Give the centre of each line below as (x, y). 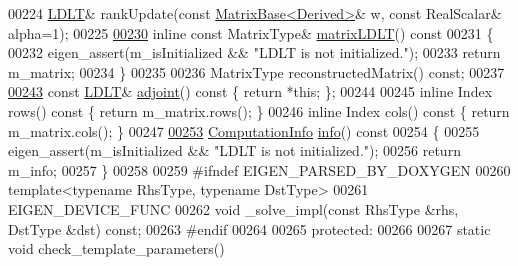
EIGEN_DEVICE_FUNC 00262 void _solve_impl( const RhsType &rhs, (233, 208)
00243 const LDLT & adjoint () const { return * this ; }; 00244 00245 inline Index (250, 91)
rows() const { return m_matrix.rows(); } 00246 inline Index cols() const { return (259, 110)
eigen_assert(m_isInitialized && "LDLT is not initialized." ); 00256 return (234, 150)
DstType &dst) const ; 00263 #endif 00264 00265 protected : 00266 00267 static (249, 228)
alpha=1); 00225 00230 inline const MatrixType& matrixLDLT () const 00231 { (251, 32)
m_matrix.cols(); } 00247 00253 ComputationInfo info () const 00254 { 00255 (244, 130)
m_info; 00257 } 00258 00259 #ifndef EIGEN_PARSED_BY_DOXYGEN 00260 (259, 169)
